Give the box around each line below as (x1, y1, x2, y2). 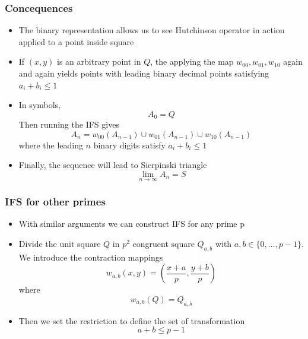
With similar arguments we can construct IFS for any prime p (18, 217, 245, 230)
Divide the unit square (18, 237, 101, 250)
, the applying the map (150, 55, 234, 68)
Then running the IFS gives (18, 118, 119, 131)
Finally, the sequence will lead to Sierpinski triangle (18, 159, 207, 171)
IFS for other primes (5, 194, 106, 209)
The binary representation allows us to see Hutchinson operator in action (18, 24, 285, 36)
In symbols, (18, 99, 61, 111)
